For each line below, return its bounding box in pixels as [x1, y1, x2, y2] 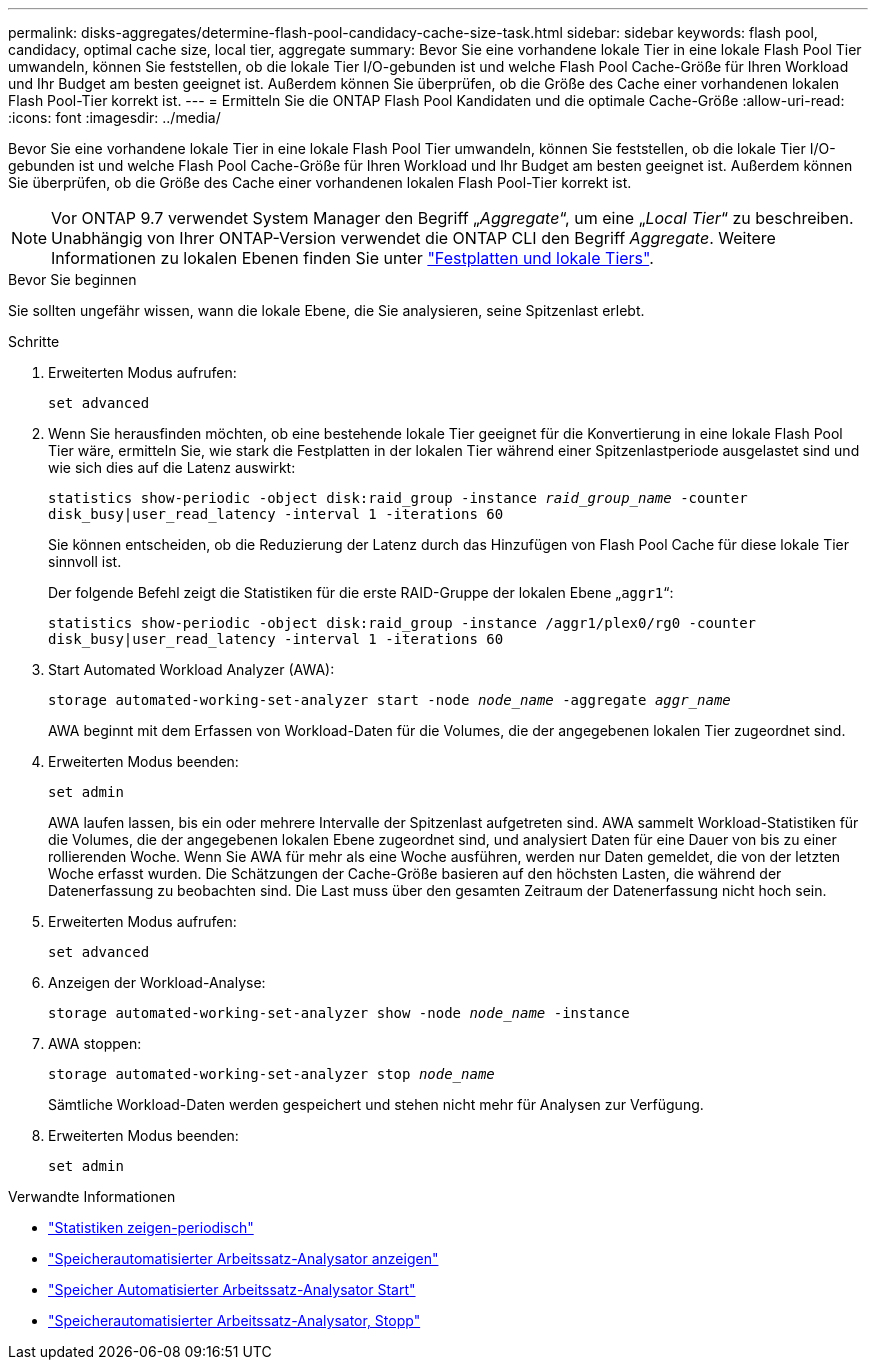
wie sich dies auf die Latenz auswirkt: [48, 459, 296, 476]
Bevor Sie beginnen [8, 271, 137, 288]
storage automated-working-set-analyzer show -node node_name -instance [48, 1005, 630, 1021]
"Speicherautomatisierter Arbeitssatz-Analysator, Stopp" [48, 1312, 421, 1329]
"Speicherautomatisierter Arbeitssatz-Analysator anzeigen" [48, 1250, 439, 1267]
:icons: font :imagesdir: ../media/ [8, 109, 221, 126]
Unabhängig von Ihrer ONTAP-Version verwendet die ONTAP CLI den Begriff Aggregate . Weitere [51, 228, 776, 248]
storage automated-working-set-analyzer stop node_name [48, 1066, 495, 1082]
